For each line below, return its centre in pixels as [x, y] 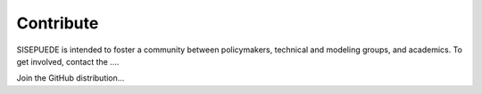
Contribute [58, 23]
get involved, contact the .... [68, 61]
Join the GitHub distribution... [71, 78]
